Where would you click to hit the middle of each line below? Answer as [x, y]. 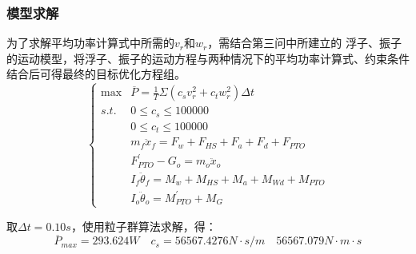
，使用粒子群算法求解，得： [144, 226]
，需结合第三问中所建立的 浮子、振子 [304, 43]
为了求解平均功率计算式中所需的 [90, 43]
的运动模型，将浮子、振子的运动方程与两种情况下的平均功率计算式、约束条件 [208, 58]
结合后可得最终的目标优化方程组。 [96, 74]
